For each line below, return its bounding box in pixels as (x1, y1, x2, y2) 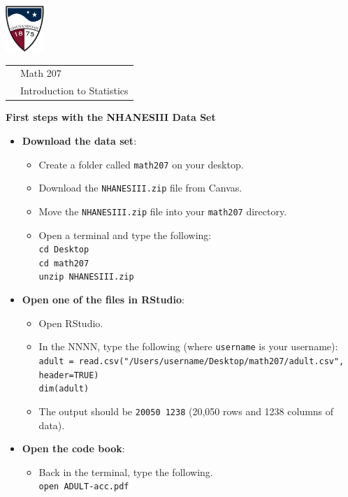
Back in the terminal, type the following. (38, 464, 213, 479)
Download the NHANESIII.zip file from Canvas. (38, 180, 242, 195)
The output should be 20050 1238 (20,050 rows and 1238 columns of (38, 403, 334, 418)
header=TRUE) (38, 370, 99, 380)
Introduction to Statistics (20, 83, 129, 98)
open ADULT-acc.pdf (38, 482, 129, 492)
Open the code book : (22, 441, 125, 456)
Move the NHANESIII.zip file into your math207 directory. (38, 203, 287, 218)
